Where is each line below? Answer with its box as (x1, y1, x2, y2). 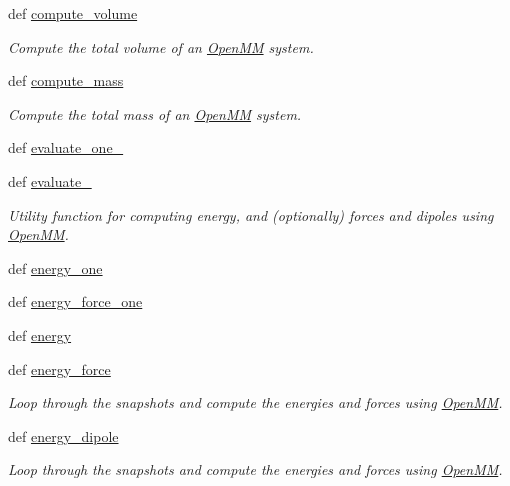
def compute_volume (8, 3, 138, 23)
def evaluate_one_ (8, 137, 124, 158)
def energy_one (8, 257, 103, 278)
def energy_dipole (8, 425, 119, 446)
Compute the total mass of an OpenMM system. (8, 103, 302, 124)
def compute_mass (8, 70, 124, 91)
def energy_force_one (8, 291, 143, 312)
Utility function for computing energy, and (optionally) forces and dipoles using (8, 204, 494, 225)
